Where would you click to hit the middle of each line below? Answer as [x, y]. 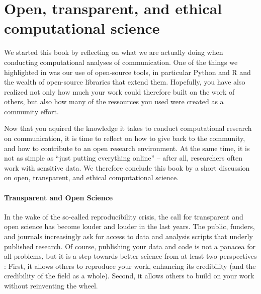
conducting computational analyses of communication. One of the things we [121, 62]
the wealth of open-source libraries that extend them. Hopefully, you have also [125, 82]
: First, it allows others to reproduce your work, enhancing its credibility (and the [130, 266]
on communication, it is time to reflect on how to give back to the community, [125, 138]
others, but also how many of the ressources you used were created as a [114, 101]
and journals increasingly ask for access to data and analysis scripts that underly [128, 236]
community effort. [31, 111]
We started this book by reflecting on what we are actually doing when [114, 52]
